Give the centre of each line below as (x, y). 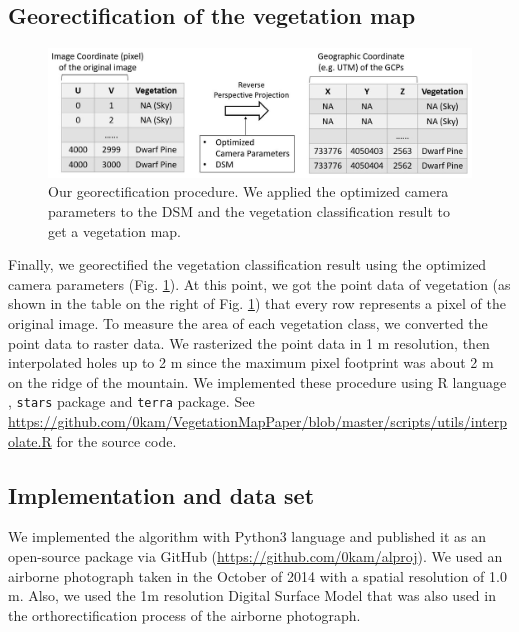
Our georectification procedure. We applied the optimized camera (248, 191)
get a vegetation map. (114, 230)
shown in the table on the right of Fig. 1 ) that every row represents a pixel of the (257, 303)
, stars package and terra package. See (131, 401)
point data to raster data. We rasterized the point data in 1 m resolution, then (249, 342)
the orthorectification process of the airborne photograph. (184, 614)
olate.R (30, 440)
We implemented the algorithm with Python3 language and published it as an (247, 536)
